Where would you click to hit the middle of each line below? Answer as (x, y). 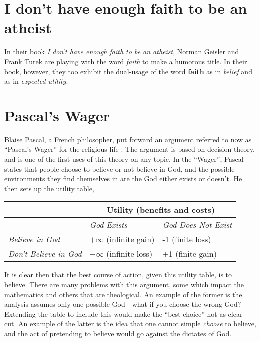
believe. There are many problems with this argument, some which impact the (124, 284)
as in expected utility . (36, 81)
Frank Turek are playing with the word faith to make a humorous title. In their (126, 61)
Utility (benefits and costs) (161, 210)
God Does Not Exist (197, 225)
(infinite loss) (129, 254)
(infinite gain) (131, 239)
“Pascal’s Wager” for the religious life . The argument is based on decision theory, (129, 149)
